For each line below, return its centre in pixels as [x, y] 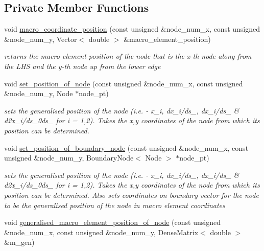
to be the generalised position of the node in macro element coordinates [115, 205]
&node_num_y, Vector [41, 39]
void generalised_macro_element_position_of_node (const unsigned [112, 222]
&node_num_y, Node [39, 93]
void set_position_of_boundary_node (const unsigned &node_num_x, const [126, 147]
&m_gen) [19, 242]
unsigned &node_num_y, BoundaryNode [69, 158]
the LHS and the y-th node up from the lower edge [82, 66]
